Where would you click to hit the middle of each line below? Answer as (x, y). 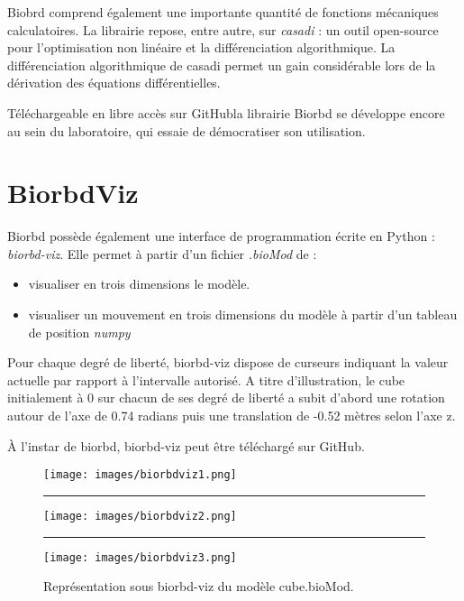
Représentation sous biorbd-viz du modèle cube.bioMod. (199, 586)
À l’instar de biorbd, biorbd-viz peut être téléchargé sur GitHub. (186, 445)
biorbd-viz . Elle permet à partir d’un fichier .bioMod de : (162, 253)
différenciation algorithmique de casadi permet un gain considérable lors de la (222, 65)
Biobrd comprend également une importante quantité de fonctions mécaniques (223, 12)
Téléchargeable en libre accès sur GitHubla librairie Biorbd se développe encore (226, 112)
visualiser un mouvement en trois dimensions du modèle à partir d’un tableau (243, 314)
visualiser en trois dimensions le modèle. (139, 284)
